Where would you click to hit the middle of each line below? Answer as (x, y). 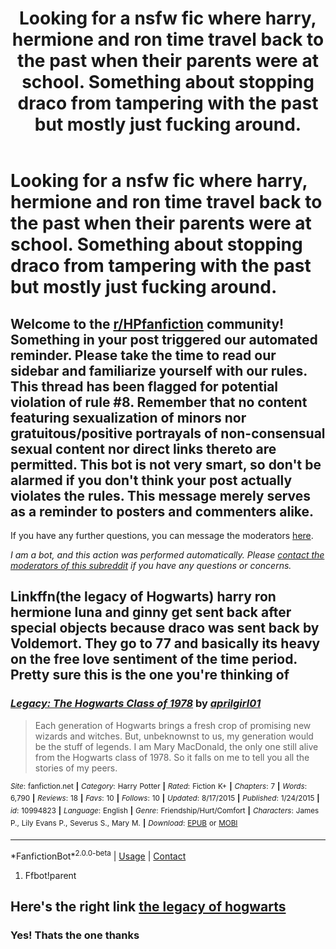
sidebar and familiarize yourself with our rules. (159, 370)
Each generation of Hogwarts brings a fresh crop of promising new (173, 725)
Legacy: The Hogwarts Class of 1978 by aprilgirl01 (136, 704)
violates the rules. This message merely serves (161, 495)
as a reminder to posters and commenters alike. (162, 511)
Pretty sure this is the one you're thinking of (150, 675)
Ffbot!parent (50, 875)
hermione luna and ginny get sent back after (151, 612)
